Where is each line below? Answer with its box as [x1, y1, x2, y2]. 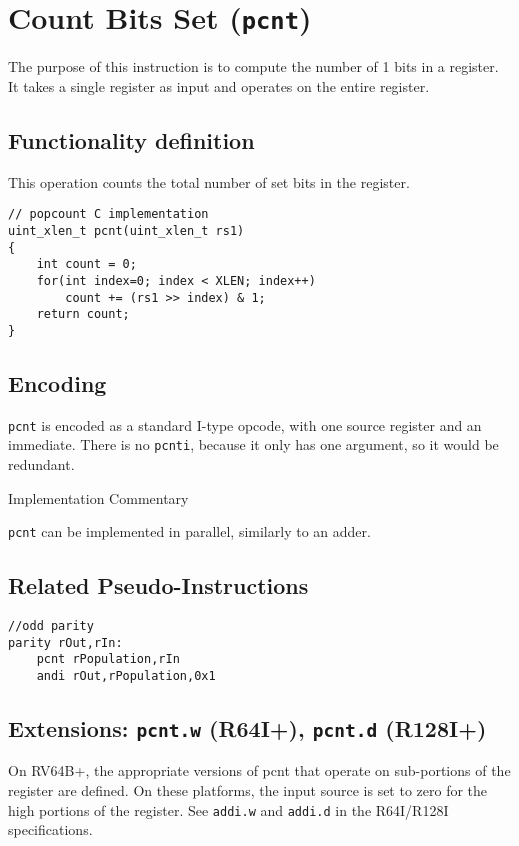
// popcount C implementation [8, 207, 209, 222]
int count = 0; [36, 257, 137, 272]
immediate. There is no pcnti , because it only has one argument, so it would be [8, 434, 499, 455]
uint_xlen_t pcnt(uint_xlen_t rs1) [8, 223, 245, 238]
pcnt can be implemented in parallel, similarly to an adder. [8, 521, 371, 542]
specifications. [8, 819, 93, 840]
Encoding [8, 367, 107, 398]
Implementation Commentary [8, 487, 189, 508]
